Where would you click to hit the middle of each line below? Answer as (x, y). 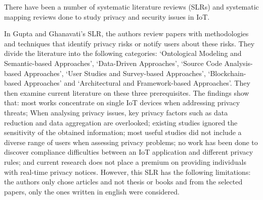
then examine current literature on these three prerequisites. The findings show (127, 92)
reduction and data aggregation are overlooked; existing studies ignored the (121, 122)
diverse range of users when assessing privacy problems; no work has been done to (131, 142)
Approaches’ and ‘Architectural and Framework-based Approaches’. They (137, 83)
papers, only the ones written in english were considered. (92, 191)
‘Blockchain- (227, 73)
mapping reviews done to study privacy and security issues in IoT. (107, 16)
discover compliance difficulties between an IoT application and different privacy (129, 152)
